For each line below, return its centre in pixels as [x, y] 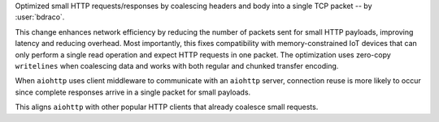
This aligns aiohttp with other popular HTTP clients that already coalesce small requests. [167, 107]
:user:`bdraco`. [40, 17]
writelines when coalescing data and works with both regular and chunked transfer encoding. [177, 65]
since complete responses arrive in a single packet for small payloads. [133, 92]
